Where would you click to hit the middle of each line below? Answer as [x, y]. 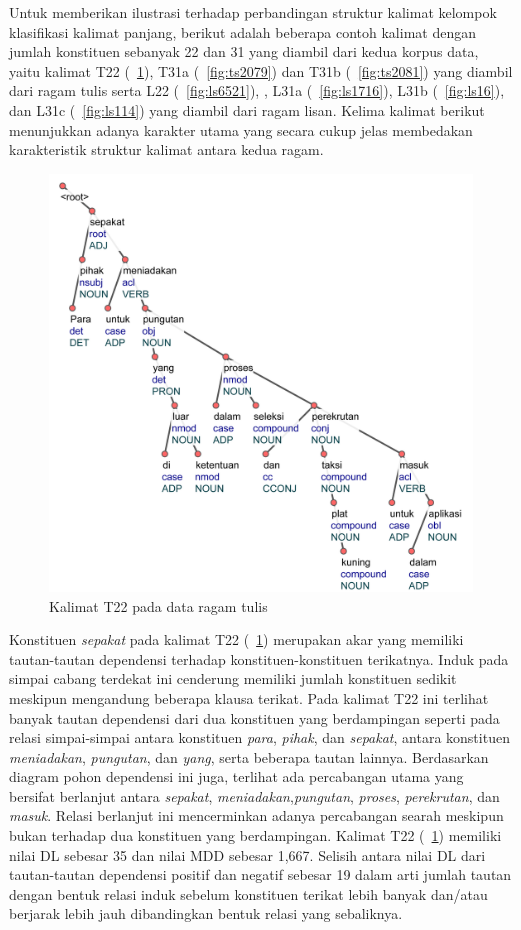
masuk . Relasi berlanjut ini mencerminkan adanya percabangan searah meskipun [256, 815]
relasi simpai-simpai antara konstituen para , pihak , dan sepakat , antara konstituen [259, 737]
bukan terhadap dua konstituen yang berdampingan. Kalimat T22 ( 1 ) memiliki [255, 835]
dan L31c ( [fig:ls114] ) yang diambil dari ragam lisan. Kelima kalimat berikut [247, 109]
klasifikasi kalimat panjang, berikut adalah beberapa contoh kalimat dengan [242, 31]
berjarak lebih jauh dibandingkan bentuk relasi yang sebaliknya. [206, 913]
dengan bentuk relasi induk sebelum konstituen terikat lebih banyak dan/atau [248, 893]
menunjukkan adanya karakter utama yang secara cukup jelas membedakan [241, 129]
